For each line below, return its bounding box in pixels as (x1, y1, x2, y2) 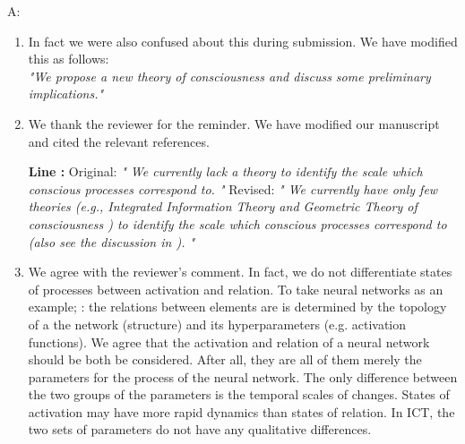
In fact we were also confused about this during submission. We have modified (28, 31, 458, 50)
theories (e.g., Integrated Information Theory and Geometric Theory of (28, 197, 418, 216)
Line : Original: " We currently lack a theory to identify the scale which (28, 162, 423, 181)
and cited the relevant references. (28, 132, 210, 150)
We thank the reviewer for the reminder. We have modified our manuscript (28, 114, 440, 132)
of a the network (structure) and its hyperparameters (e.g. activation (28, 314, 407, 333)
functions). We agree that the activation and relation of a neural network (28, 332, 430, 351)
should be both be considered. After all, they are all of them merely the (28, 350, 422, 369)
